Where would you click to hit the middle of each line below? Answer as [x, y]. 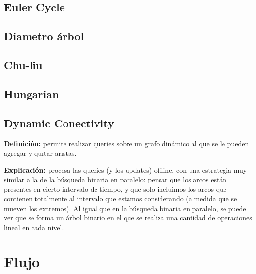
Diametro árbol [44, 36]
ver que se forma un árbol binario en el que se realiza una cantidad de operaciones [128, 218]
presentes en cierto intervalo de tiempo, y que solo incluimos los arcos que [115, 189]
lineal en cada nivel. [34, 228]
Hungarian [32, 94]
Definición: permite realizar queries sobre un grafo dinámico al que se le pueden [127, 143]
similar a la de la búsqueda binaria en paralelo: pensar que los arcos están [115, 179]
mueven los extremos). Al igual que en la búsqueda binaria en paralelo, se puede [125, 208]
